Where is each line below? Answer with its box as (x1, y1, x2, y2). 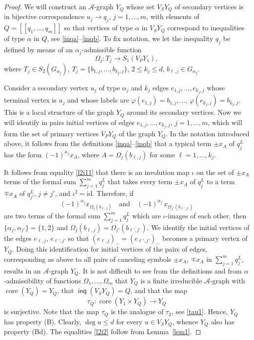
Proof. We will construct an (4, 1, 86, 11)
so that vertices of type (64, 22, 133, 33)
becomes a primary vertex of (162, 233, 248, 243)
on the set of (196, 167, 234, 177)
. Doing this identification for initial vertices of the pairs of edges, (12, 244, 208, 254)
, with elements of (146, 11, 199, 21)
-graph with (210, 276, 245, 286)
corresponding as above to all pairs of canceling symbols (4, 254, 172, 264)
